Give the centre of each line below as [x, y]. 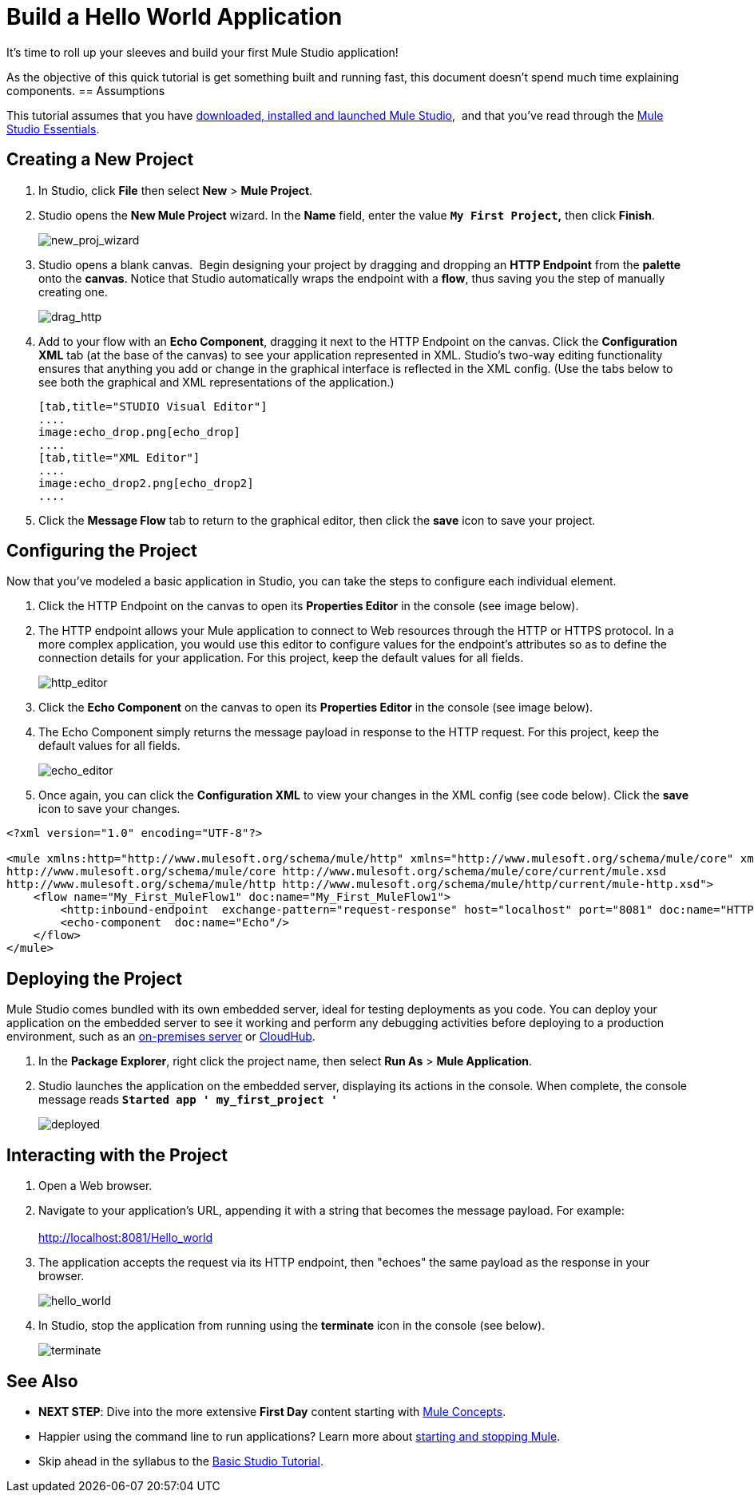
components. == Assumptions [86, 90]
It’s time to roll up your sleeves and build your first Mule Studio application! [202, 52]
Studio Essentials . [53, 129]
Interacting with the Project [117, 1155]
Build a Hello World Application [175, 17]
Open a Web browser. [95, 1186]
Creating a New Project [100, 160]
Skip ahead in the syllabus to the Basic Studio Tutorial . [181, 1461]
